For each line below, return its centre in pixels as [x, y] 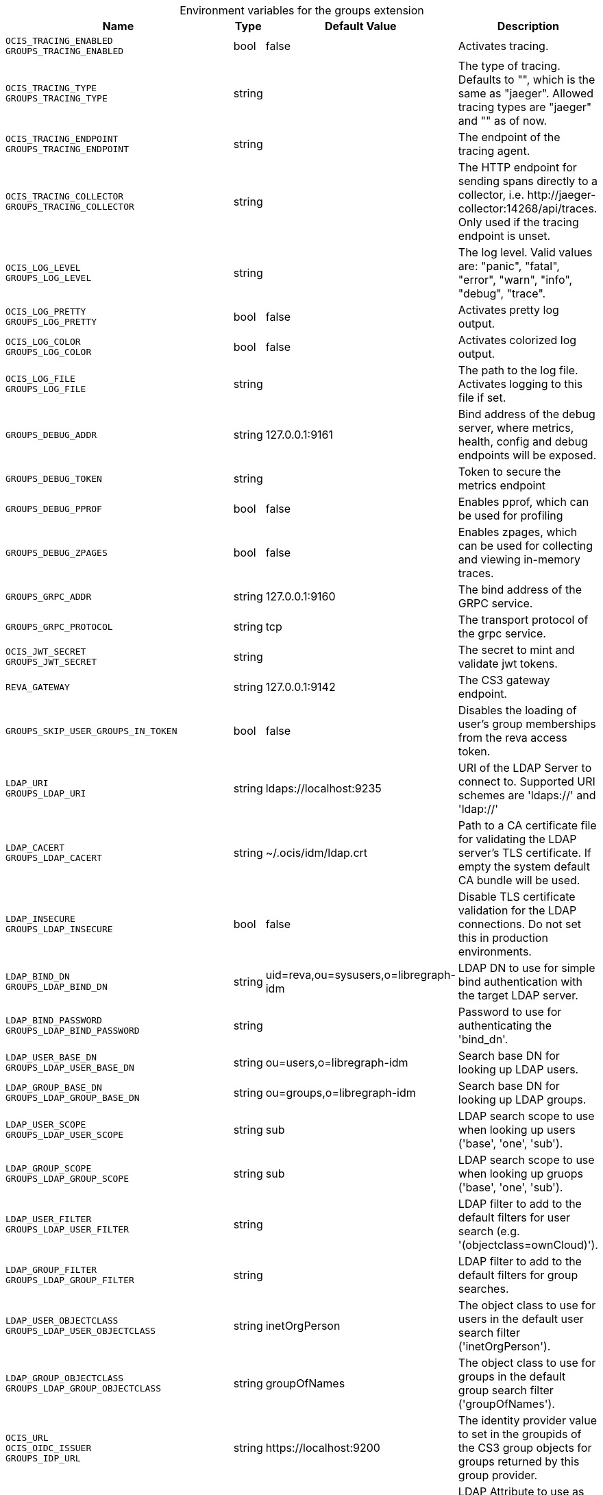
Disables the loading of [517, 710]
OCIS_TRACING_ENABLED [59, 41]
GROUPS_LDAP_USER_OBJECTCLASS [81, 1331]
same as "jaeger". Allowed [526, 93]
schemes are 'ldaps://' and [527, 795]
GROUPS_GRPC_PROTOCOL [59, 627]
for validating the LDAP [517, 839]
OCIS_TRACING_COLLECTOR [65, 196]
